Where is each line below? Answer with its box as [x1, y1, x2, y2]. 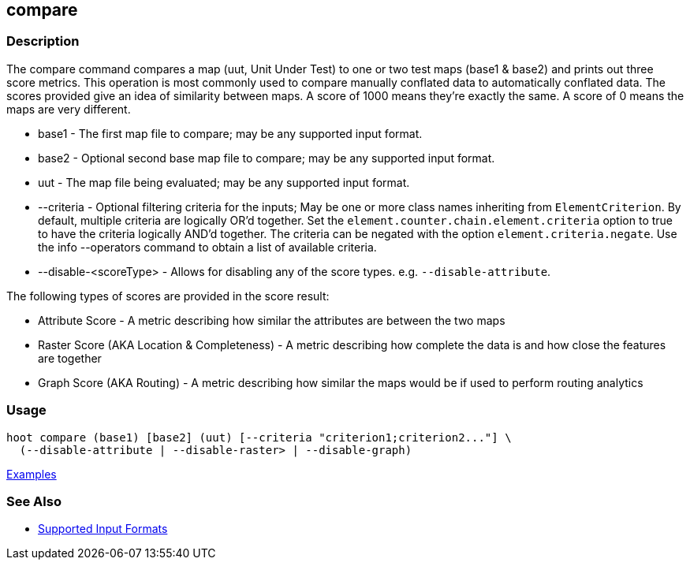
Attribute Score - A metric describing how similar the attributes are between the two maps [38, 313, 505, 327]
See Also [6, 493, 62, 509]
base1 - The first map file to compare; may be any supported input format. [38, 126, 423, 140]
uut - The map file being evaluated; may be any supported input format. [38, 175, 410, 189]
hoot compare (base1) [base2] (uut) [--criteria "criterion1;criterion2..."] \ [6, 430, 512, 444]
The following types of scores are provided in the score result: [6, 289, 330, 303]
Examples [6, 467, 57, 481]
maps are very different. [6, 102, 131, 116]
